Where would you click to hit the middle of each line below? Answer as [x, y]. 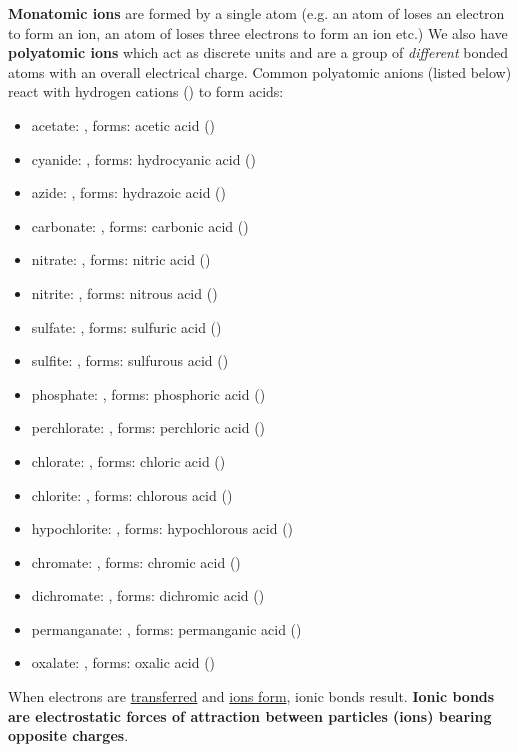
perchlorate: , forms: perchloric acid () [148, 427]
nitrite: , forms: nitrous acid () [124, 292]
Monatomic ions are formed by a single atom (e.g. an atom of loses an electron [256, 13]
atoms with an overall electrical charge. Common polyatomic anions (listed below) [260, 71]
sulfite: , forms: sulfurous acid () [130, 360]
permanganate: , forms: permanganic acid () [166, 628]
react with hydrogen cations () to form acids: [146, 91]
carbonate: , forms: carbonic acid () [140, 225]
